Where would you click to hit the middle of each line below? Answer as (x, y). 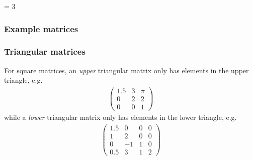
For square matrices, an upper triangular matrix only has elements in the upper (126, 70)
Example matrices (41, 28)
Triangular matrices (45, 51)
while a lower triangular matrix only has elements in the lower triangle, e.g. (120, 117)
